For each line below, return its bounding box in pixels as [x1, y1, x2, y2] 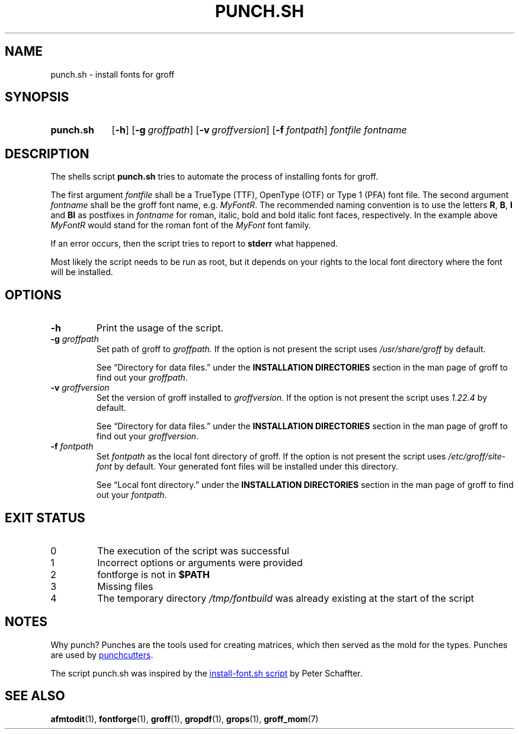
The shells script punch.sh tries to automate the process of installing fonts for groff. [50, 171, 379, 182]
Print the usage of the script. [96, 322, 224, 334]
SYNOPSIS [5, 90, 69, 105]
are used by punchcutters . [50, 649, 153, 660]
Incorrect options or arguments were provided [97, 556, 303, 569]
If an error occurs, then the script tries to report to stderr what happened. [50, 238, 338, 249]
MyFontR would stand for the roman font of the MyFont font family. [50, 220, 311, 231]
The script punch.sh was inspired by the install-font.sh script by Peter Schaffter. [50, 668, 363, 678]
